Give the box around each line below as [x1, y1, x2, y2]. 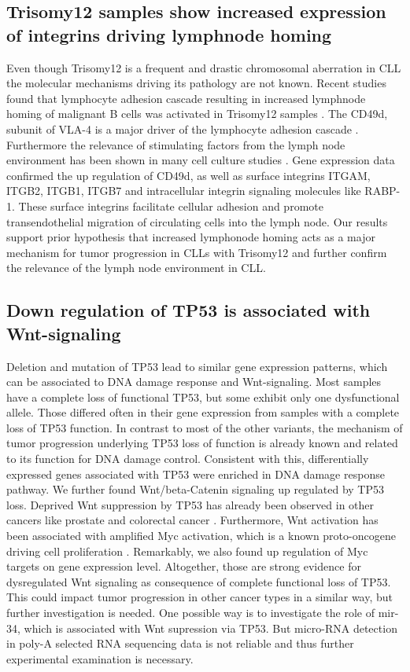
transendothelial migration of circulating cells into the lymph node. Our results [6, 213, 388, 230]
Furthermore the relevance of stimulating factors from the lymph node [6, 136, 345, 152]
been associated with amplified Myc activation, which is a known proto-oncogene [6, 527, 396, 544]
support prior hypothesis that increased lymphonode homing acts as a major [6, 229, 375, 245]
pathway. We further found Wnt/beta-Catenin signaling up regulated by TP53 [6, 481, 384, 498]
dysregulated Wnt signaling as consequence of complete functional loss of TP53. [6, 573, 391, 589]
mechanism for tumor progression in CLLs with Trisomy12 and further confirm [6, 244, 387, 260]
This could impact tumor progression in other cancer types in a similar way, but [6, 589, 393, 605]
